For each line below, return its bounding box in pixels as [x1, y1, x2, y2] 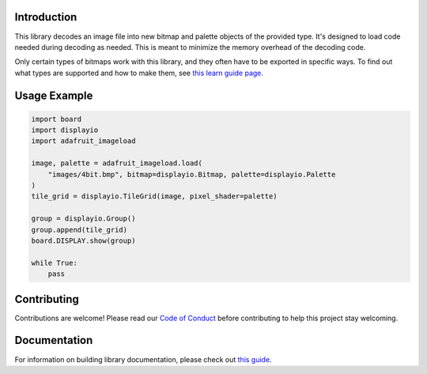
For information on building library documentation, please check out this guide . [14, 354, 272, 364]
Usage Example [14, 89, 93, 102]
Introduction [14, 10, 77, 24]
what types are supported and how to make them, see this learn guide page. [14, 68, 264, 77]
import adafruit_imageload [31, 137, 136, 145]
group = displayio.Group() [31, 214, 136, 223]
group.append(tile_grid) [31, 225, 128, 234]
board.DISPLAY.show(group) [31, 236, 136, 245]
